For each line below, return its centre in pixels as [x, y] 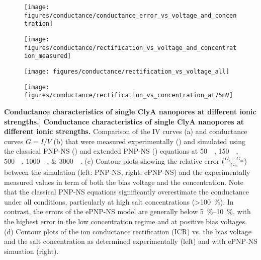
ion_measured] [48, 56]
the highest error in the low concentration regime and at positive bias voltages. [126, 221]
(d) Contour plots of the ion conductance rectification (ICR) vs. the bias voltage [128, 231]
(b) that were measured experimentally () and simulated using [150, 141]
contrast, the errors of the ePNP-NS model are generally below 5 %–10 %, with [127, 211]
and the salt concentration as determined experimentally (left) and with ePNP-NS [131, 241]
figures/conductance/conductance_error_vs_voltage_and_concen [130, 15]
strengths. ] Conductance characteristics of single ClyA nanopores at [124, 121]
